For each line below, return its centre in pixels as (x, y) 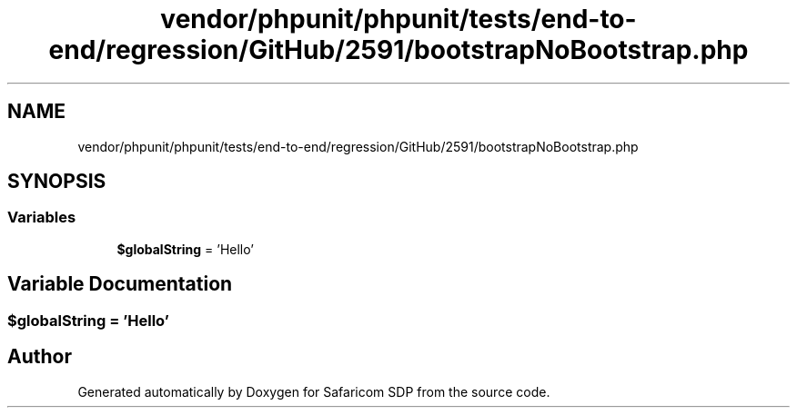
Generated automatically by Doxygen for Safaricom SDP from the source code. (314, 391)
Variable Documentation (120, 284)
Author (40, 357)
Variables (42, 217)
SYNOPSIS (57, 182)
